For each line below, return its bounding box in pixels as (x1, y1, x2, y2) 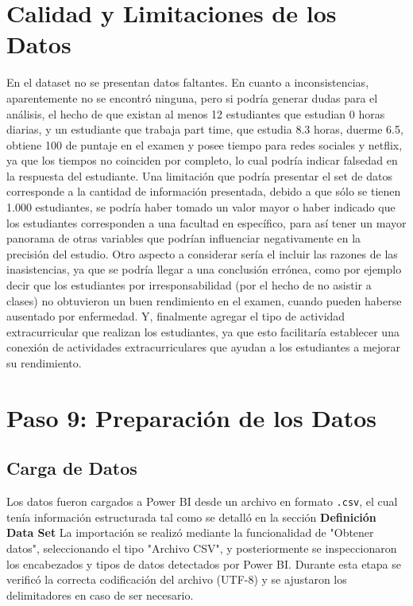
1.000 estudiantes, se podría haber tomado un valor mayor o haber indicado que (6, 199, 396, 216)
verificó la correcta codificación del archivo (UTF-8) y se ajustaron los (6, 571, 347, 588)
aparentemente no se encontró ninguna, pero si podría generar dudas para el (6, 89, 378, 106)
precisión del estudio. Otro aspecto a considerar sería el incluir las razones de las (6, 245, 398, 262)
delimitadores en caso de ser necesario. (6, 586, 194, 603)
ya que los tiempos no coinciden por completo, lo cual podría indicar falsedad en (6, 152, 398, 169)
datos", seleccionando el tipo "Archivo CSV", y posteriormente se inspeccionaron (6, 540, 397, 557)
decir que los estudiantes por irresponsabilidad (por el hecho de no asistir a (6, 277, 372, 293)
